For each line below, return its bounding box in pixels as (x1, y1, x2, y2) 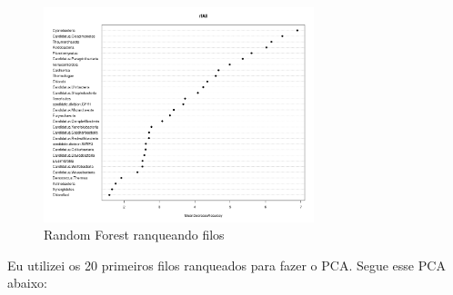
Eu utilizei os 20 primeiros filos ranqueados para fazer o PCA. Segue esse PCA (7, 255, 446, 274)
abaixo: (7, 273, 47, 292)
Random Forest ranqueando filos (44, 225, 225, 244)
